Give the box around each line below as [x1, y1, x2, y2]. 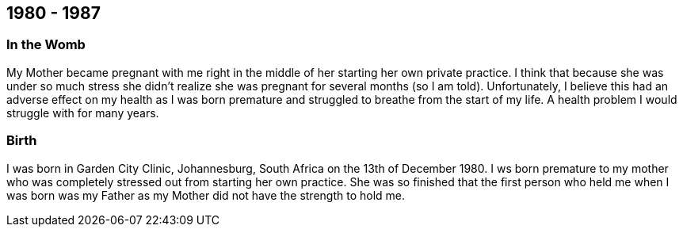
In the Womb [6, 36, 86, 53]
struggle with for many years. [6, 105, 159, 120]
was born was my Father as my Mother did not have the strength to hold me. [6, 188, 406, 202]
